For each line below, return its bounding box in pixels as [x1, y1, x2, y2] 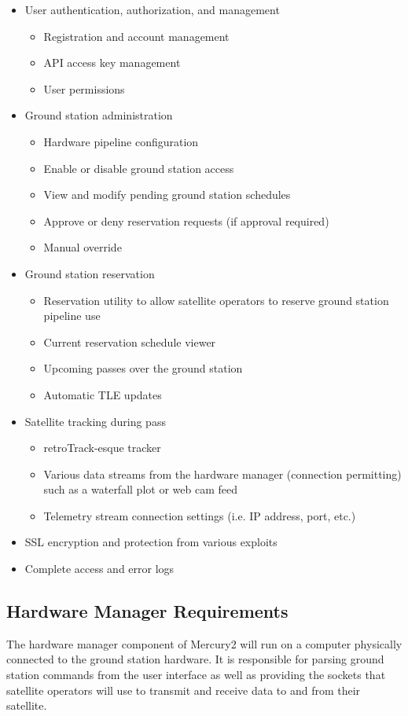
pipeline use [43, 307, 101, 324]
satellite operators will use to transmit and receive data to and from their [6, 681, 361, 698]
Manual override [43, 239, 122, 255]
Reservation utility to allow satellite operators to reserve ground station [43, 292, 389, 308]
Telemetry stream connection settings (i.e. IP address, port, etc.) [43, 507, 356, 523]
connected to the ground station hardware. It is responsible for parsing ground [6, 651, 384, 667]
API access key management [43, 54, 181, 71]
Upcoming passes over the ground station [43, 360, 243, 376]
